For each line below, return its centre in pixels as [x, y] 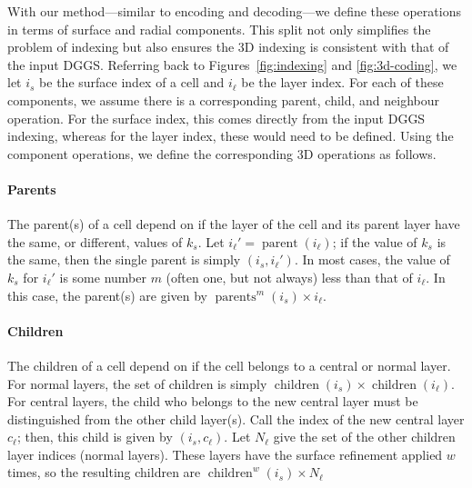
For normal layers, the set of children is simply [137, 383]
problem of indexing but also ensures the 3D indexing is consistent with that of [228, 47]
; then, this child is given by [95, 437]
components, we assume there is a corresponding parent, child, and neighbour [224, 100]
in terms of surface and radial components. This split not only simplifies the [219, 29]
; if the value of [375, 241]
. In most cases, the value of [372, 259]
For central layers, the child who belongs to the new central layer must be [213, 401]
